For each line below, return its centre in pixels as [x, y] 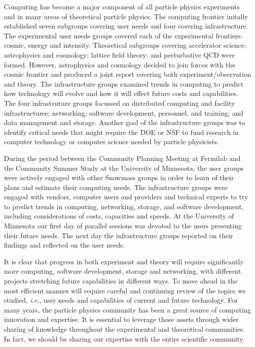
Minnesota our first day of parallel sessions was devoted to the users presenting [123, 226]
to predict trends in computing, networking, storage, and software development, [124, 206]
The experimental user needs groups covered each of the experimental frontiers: [123, 35]
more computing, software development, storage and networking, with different [123, 271]
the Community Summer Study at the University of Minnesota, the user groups [124, 168]
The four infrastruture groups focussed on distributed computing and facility [120, 103]
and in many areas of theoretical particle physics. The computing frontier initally [126, 16]
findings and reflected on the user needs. [65, 245]
